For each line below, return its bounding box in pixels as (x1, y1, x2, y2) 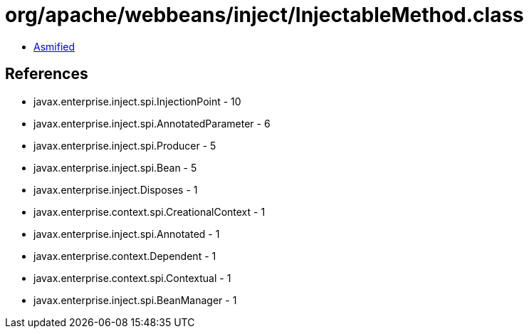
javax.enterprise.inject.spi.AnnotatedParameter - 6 (33, 117, 271, 130)
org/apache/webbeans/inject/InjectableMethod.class (5, 3, 524, 27)
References (5, 65, 88, 83)
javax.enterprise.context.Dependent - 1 (33, 249, 216, 262)
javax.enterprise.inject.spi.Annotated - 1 (33, 227, 220, 240)
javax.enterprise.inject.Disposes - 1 (33, 183, 198, 196)
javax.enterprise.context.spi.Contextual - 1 (33, 271, 231, 284)
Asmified (33, 40, 75, 53)
